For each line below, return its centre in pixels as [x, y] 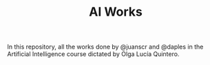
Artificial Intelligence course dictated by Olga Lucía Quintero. [93, 54]
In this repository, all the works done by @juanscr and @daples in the [105, 47]
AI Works [116, 12]
